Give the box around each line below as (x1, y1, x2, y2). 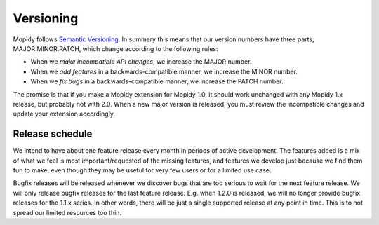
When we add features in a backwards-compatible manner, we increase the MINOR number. (30, 67, 298, 76)
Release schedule (13, 128, 93, 140)
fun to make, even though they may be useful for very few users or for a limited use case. (13, 165, 272, 175)
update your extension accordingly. (13, 109, 116, 118)
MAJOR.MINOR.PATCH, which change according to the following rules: (13, 44, 218, 53)
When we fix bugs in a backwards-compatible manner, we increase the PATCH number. (30, 77, 284, 86)
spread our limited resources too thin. (13, 208, 122, 217)
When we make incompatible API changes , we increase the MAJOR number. (30, 57, 252, 66)
